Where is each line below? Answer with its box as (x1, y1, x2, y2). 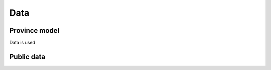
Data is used (9, 40, 35, 46)
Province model (9, 26, 60, 35)
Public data (9, 52, 46, 61)
